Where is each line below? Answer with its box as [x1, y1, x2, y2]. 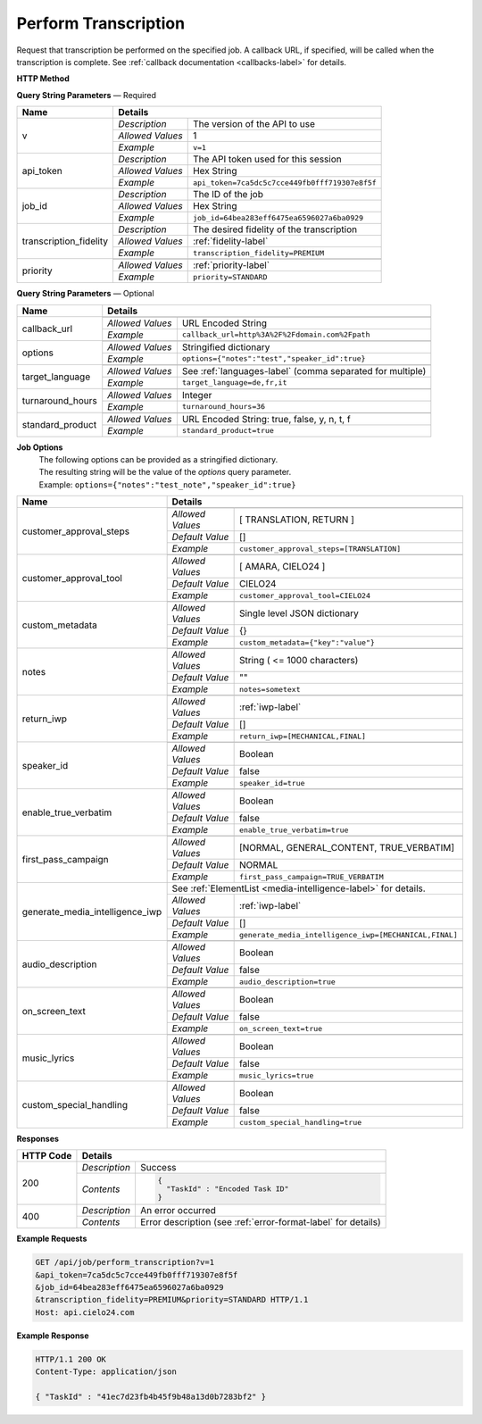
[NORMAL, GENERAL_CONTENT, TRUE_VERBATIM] [238, 842, 455, 854]
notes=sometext [238, 684, 301, 694]
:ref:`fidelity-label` [192, 235, 269, 247]
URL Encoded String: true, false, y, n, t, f [181, 412, 352, 425]
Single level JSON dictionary [238, 607, 359, 620]
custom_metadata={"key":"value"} [238, 637, 375, 647]
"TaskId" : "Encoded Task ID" [166, 1184, 289, 1194]
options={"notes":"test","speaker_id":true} [181, 354, 366, 363]
